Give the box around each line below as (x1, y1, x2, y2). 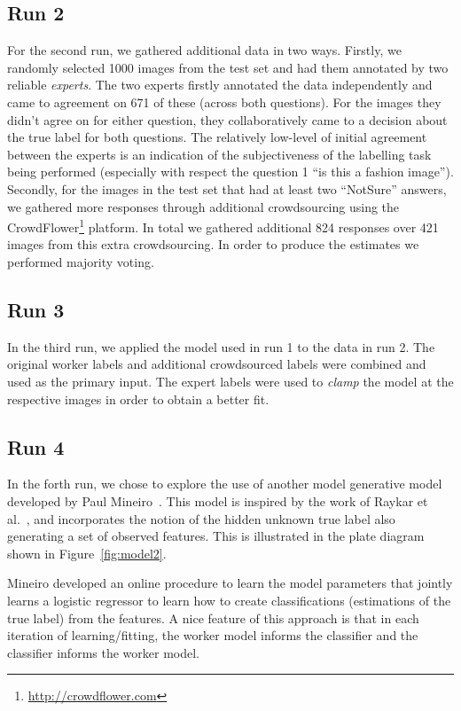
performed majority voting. (7, 252, 154, 270)
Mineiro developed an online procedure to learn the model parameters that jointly (7, 574, 453, 592)
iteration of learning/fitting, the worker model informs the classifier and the (7, 626, 418, 645)
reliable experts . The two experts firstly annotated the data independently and (7, 75, 433, 94)
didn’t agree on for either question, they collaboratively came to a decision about (7, 110, 448, 129)
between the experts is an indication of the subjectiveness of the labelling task (7, 145, 432, 163)
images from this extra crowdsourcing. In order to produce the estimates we (7, 235, 419, 254)
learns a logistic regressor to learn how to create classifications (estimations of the (7, 590, 451, 609)
